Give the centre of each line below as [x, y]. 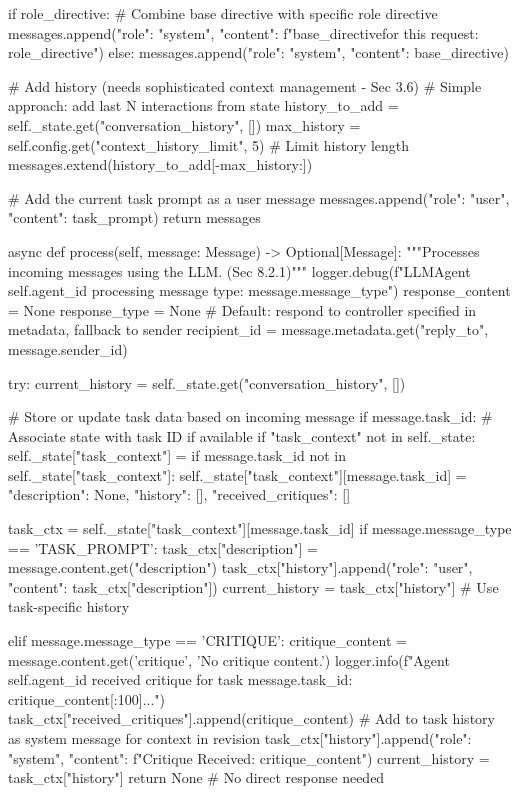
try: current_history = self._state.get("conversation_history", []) [207, 382]
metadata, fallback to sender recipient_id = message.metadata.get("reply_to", [248, 329]
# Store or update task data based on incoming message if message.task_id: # [250, 416]
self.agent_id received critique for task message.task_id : [180, 679]
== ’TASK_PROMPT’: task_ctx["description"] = [163, 547]
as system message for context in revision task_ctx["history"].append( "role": [240, 738]
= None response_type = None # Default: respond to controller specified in [242, 309]
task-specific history [69, 606]
